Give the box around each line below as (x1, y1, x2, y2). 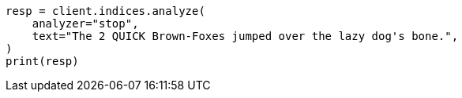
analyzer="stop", (32, 17, 139, 30)
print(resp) (6, 55, 79, 67)
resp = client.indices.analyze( (6, 5, 205, 17)
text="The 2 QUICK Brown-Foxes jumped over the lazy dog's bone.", (32, 30, 459, 42)
